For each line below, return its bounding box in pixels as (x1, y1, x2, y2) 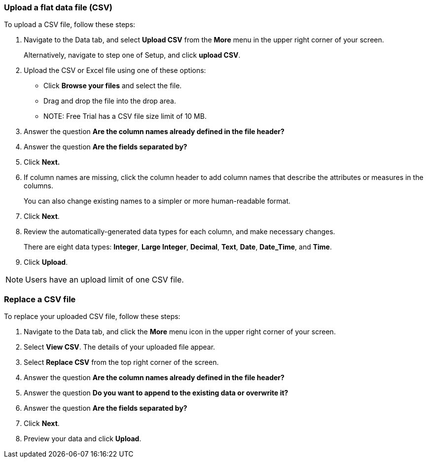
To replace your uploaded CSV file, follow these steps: (4, 312, 180, 321)
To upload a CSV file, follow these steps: (4, 20, 136, 29)
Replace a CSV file (4, 294, 76, 304)
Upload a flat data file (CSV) (4, 2, 113, 12)
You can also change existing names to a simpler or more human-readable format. (24, 197, 291, 206)
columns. (24, 181, 54, 190)
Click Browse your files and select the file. (43, 81, 182, 90)
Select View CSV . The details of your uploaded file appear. (24, 343, 215, 352)
